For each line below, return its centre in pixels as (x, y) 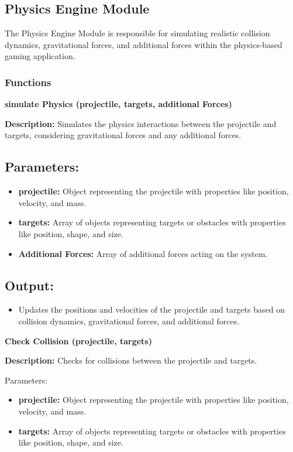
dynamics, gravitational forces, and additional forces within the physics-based (144, 44)
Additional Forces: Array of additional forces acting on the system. (143, 253)
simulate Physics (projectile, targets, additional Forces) (118, 104)
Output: (29, 285)
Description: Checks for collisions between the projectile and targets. (131, 360)
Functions (28, 82)
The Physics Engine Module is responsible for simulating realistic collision (137, 33)
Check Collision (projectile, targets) (78, 340)
